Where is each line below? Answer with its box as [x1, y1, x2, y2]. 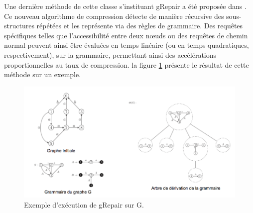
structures [4, 20, 34, 31]
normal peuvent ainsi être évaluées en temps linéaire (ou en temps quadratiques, [4, 40, 249, 50]
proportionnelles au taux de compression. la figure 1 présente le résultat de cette [4, 59, 249, 70]
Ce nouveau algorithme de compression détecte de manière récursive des [4, 10, 224, 21]
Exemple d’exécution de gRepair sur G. [24, 199, 144, 210]
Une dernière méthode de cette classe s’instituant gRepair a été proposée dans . [4, 1, 247, 11]
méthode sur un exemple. [4, 69, 81, 80]
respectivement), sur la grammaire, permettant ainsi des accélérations [4, 49, 217, 60]
